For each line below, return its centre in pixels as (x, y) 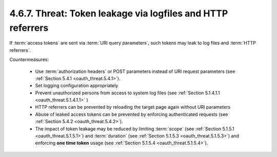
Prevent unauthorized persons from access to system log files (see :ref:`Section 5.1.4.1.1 (127, 93)
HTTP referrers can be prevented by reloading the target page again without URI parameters (133, 107)
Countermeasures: (29, 60)
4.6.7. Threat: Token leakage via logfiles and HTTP (119, 13)
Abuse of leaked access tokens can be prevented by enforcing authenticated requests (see (132, 114)
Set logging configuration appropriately (77, 86)
